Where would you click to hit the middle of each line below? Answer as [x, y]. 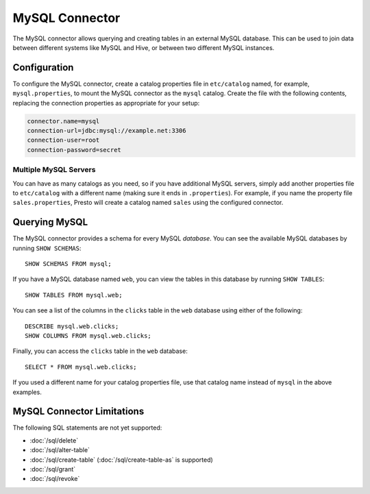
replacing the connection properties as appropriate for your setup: [106, 103]
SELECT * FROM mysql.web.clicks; [81, 367]
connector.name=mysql [63, 121]
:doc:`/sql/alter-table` [60, 450]
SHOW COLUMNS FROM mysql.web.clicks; [88, 335]
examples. [27, 392]
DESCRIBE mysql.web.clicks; [72, 326]
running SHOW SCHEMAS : [47, 248]
